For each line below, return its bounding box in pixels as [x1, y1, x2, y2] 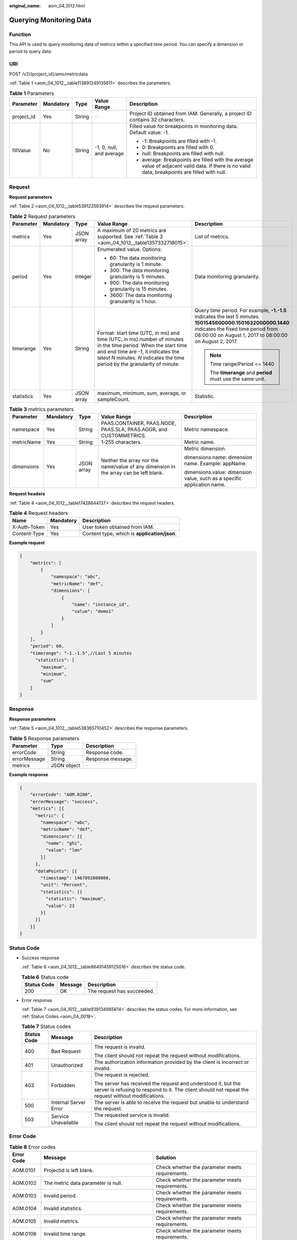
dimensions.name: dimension [184, 454, 252, 461]
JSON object [50, 762, 81, 769]
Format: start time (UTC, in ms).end [97, 329, 180, 336]
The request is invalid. [94, 1043, 146, 1050]
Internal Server [51, 1099, 86, 1106]
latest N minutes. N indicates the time [97, 354, 185, 361]
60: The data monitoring [109, 254, 166, 261]
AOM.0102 [12, 1179, 37, 1186]
